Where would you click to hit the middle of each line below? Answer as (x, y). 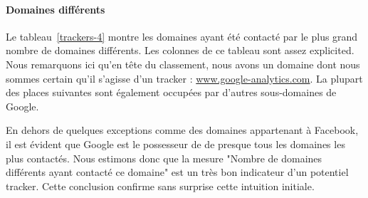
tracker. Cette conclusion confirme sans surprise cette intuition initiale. (160, 186)
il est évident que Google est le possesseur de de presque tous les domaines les (175, 144)
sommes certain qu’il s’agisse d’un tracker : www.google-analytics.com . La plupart (184, 78)
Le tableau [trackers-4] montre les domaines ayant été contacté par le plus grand (182, 36)
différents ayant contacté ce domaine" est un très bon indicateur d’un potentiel (177, 172)
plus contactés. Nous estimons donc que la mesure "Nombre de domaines (164, 158)
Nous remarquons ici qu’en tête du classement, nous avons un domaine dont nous (183, 64)
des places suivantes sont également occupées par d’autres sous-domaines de (171, 92)
